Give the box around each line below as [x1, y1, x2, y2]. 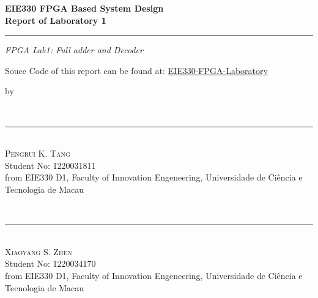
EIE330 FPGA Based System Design [5, 2, 164, 14]
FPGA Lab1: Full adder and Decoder [5, 43, 143, 56]
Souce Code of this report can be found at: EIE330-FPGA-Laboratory [5, 64, 268, 76]
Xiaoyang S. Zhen [5, 245, 72, 258]
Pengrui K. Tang [5, 147, 70, 160]
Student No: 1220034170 [5, 257, 96, 270]
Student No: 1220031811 [5, 158, 96, 171]
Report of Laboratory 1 [5, 13, 106, 26]
